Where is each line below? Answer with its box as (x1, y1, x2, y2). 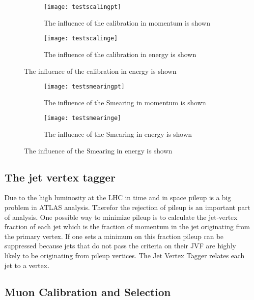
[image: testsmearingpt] (44, 83, 125, 90)
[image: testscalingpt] (44, 3, 121, 10)
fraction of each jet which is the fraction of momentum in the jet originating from (4, 221, 250, 232)
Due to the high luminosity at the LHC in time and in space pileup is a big (4, 192, 231, 203)
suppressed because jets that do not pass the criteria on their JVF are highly (4, 240, 236, 251)
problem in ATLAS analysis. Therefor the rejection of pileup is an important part (4, 202, 251, 212)
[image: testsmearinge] (44, 115, 121, 122)
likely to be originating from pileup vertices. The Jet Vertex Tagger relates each (4, 250, 245, 260)
